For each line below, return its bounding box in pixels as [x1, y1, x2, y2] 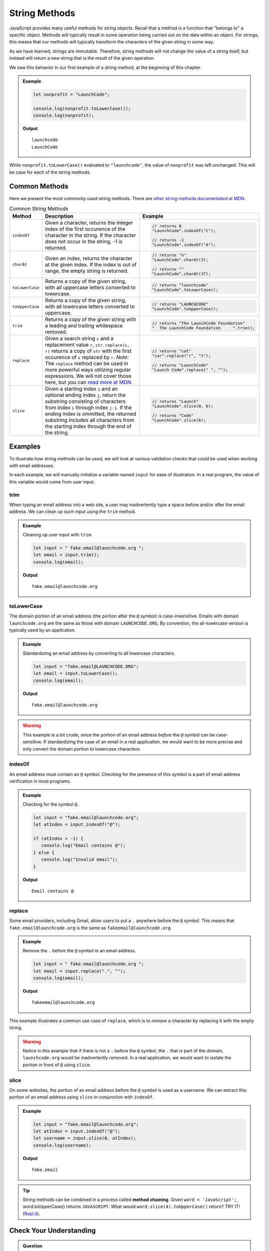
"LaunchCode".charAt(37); [151, 271, 211, 277]
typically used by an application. [9, 627, 76, 633]
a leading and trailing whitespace [45, 322, 123, 329]
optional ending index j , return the [45, 392, 126, 399]
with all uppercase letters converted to [45, 284, 136, 291]
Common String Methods [9, 205, 68, 212]
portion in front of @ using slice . [22, 1061, 91, 1068]
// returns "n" [151, 253, 187, 258]
